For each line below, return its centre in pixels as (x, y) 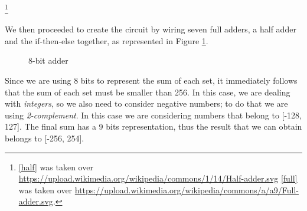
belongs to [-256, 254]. (45, 138)
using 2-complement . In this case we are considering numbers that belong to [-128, (153, 115)
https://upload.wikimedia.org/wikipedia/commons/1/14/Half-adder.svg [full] (158, 178)
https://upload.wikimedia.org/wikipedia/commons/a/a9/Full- (187, 189)
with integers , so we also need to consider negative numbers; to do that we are (146, 103)
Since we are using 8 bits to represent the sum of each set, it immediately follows (151, 80)
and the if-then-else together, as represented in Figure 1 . (107, 40)
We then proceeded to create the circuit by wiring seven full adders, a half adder (151, 29)
